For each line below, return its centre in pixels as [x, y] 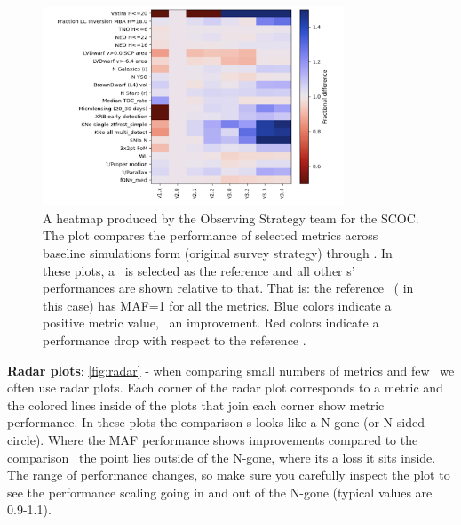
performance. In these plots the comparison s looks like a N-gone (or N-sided [216, 422]
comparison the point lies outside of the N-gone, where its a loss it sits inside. [222, 457]
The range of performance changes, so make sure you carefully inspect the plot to [229, 475]
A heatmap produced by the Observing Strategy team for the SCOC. [231, 218]
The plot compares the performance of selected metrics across [211, 235]
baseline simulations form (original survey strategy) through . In [218, 253]
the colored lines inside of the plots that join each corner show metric [196, 404]
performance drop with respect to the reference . [175, 340]
